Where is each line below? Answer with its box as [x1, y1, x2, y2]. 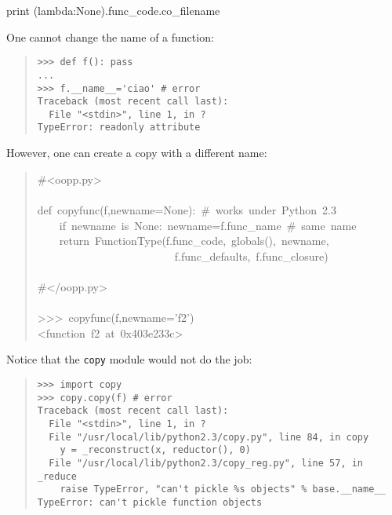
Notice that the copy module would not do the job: [6, 351, 252, 367]
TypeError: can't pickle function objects [37, 496, 263, 508]
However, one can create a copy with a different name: [6, 144, 267, 161]
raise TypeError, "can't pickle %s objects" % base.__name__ [60, 484, 386, 495]
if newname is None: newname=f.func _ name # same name [59, 217, 357, 233]
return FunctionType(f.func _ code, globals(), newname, [59, 232, 329, 249]
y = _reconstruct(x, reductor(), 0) [60, 444, 251, 456]
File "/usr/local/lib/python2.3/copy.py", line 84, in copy [49, 431, 369, 443]
